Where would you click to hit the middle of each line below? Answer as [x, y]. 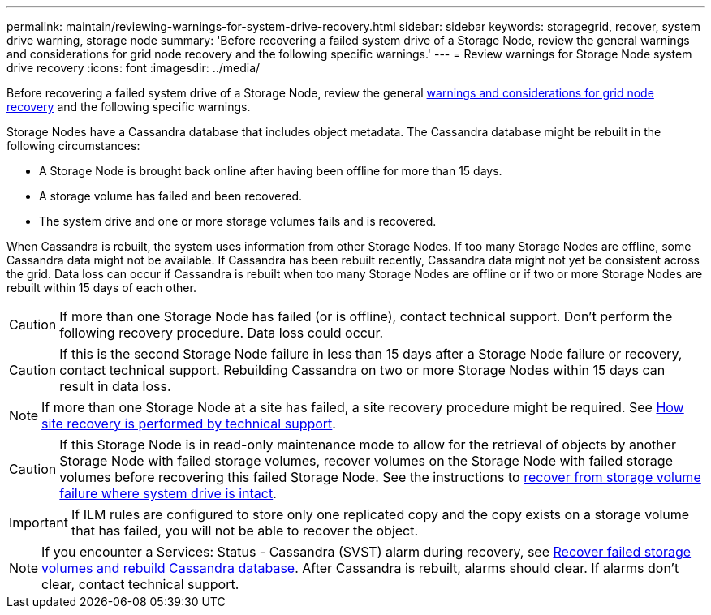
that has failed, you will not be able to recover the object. [245, 531]
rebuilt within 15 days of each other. [101, 288]
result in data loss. [115, 386]
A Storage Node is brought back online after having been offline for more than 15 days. [271, 171]
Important [39, 523]
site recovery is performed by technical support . [189, 424]
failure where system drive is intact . [168, 493]
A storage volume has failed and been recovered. [171, 196]
